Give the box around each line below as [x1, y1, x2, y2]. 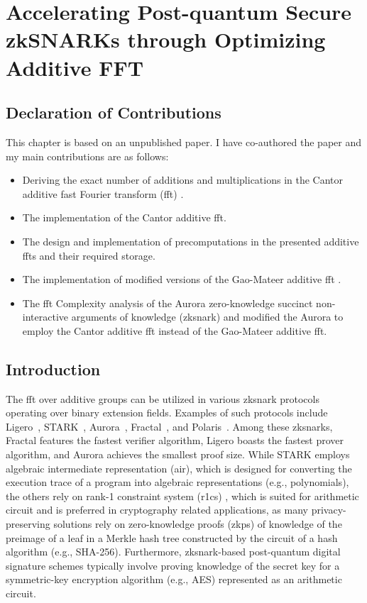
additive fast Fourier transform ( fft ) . [22, 186, 184, 201]
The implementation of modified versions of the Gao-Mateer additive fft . [22, 272, 341, 287]
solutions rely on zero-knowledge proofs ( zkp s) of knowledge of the [53, 516, 342, 531]
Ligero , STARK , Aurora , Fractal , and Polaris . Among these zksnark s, [6, 419, 333, 433]
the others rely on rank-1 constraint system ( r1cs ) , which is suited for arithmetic [6, 488, 359, 503]
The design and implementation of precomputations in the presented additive [22, 233, 359, 248]
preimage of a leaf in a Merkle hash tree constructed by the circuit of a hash [6, 530, 338, 545]
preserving [6, 516, 50, 531]
